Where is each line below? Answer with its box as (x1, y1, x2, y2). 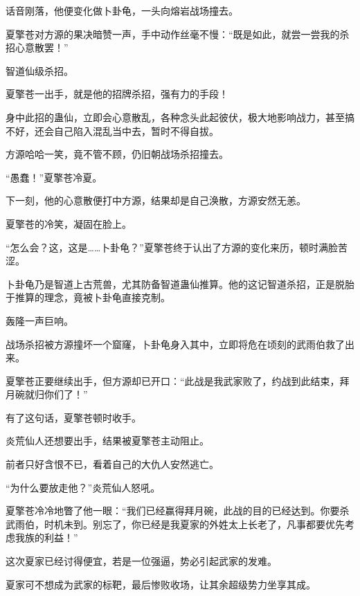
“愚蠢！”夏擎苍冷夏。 (6, 170, 102, 184)
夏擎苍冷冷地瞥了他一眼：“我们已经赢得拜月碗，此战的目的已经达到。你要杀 (6, 503, 350, 518)
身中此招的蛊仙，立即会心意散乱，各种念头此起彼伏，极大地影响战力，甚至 (6, 109, 345, 124)
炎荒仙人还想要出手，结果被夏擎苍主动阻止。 (6, 433, 209, 448)
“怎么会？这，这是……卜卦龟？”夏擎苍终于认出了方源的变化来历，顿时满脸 (6, 240, 338, 254)
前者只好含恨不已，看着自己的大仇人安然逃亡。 (6, 457, 219, 471)
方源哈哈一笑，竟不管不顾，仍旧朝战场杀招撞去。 (6, 147, 228, 161)
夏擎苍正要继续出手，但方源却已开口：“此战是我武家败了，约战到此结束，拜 (6, 373, 350, 388)
